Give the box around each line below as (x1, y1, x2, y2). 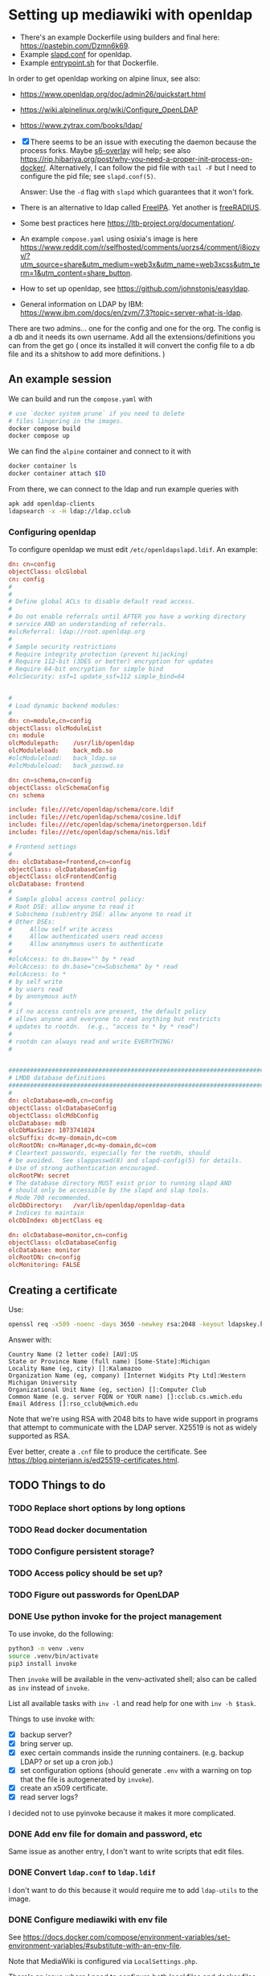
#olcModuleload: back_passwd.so (8, 762, 125, 770)
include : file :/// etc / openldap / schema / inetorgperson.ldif (8, 820, 207, 829)
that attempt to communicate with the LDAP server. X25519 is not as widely (8, 1422, 257, 1432)
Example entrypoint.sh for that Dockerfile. (19, 58, 159, 68)
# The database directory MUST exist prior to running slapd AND (8, 1179, 231, 1187)
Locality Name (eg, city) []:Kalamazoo (8, 1364, 142, 1372)
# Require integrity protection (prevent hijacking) (8, 650, 189, 658)
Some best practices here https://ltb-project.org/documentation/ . (19, 218, 236, 227)
